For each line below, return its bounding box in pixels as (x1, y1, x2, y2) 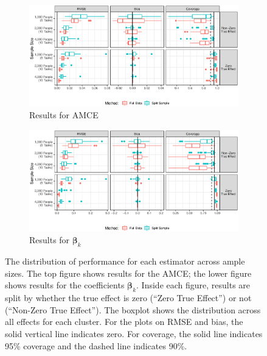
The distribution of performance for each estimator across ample (5, 255, 245, 268)
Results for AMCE (29, 109, 99, 121)
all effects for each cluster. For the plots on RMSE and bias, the (5, 315, 243, 328)
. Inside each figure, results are (136, 279, 251, 291)
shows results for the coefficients (5, 279, 125, 291)
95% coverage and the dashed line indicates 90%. (5, 339, 187, 352)
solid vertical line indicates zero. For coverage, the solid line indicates (5, 327, 263, 340)
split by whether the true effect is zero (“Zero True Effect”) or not (5, 291, 252, 304)
